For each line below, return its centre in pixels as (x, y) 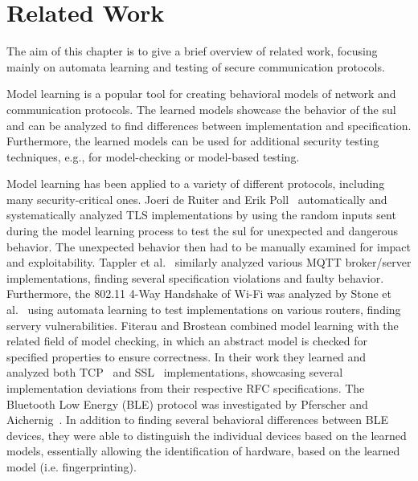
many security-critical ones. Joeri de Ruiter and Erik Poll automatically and (197, 199)
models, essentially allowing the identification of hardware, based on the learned (203, 451)
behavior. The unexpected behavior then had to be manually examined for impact (209, 246)
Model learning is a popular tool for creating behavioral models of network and (201, 94)
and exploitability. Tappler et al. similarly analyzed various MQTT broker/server (209, 262)
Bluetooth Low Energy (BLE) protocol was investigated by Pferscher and (187, 404)
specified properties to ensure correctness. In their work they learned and (186, 356)
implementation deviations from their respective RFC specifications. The (186, 388)
